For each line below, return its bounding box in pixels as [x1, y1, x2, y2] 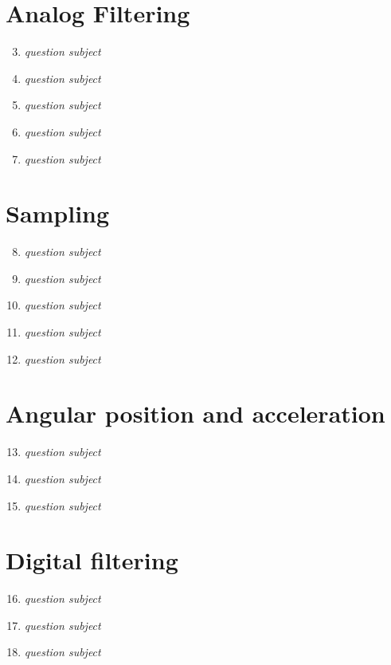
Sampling [6, 197, 110, 230]
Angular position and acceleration [6, 397, 385, 430]
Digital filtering [6, 544, 178, 576]
